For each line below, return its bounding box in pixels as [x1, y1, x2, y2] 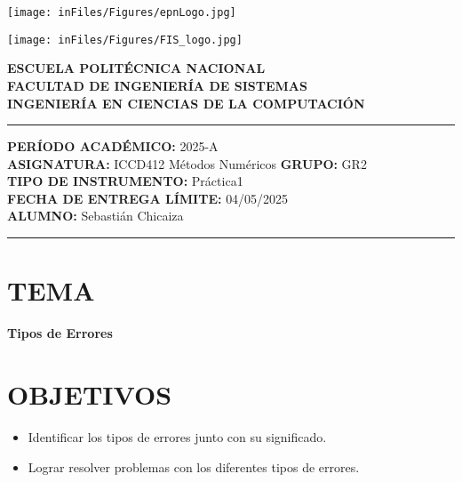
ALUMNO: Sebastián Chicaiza [7, 206, 184, 225]
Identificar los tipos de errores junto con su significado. [28, 427, 327, 446]
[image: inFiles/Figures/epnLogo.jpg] [7, 6, 236, 19]
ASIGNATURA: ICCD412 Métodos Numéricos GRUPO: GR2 [7, 154, 367, 173]
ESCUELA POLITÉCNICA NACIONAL [7, 59, 266, 77]
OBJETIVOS [7, 375, 172, 412]
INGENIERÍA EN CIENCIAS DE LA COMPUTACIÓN [7, 93, 365, 112]
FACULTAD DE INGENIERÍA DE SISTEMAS [7, 76, 307, 94]
